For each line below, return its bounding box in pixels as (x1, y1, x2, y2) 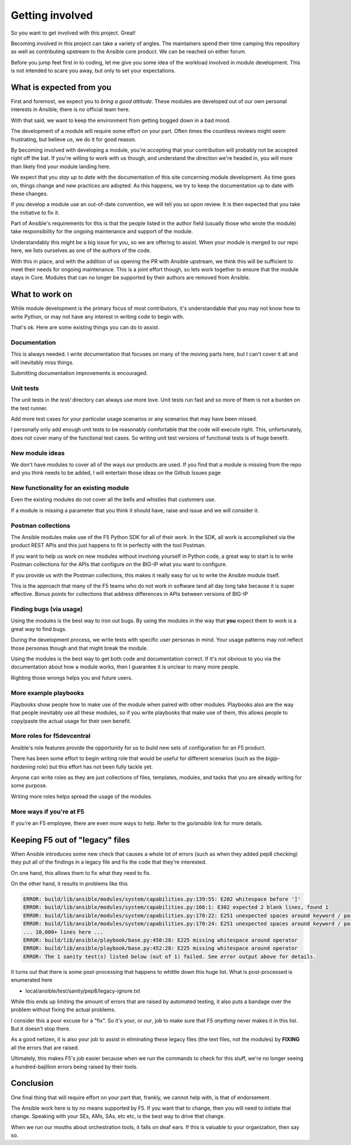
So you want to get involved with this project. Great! (11, 29, 136, 36)
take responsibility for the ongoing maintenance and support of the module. (11, 228, 193, 235)
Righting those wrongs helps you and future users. (11, 674, 133, 681)
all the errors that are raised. (11, 1044, 80, 1051)
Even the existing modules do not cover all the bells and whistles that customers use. (11, 496, 216, 503)
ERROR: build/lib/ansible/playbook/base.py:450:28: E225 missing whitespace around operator (23, 936, 298, 943)
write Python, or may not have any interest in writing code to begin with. (11, 313, 184, 320)
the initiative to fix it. (11, 209, 60, 216)
